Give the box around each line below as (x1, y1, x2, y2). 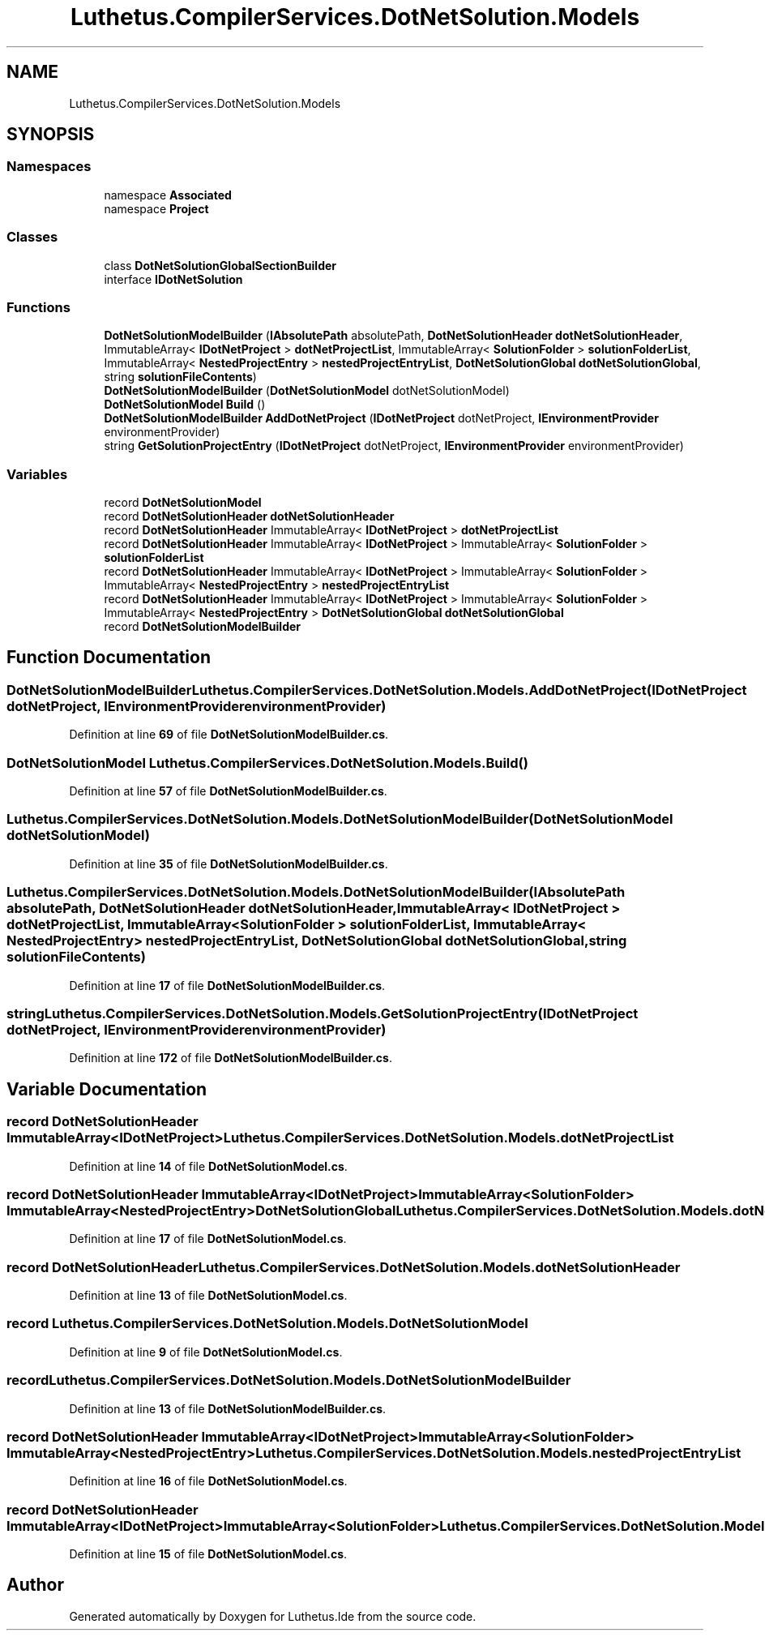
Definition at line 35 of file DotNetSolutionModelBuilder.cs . (69, 856, 388, 871)
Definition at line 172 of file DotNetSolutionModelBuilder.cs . (69, 1051, 392, 1065)
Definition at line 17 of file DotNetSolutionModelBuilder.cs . (69, 978, 386, 992)
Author (6, 1575, 64, 1596)
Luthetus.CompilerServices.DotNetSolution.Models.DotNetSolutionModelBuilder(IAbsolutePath (6, 884, 626, 901)
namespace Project (104, 201, 209, 216)
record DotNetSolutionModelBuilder (104, 619, 301, 634)
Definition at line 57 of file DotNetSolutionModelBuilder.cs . (69, 784, 387, 799)
